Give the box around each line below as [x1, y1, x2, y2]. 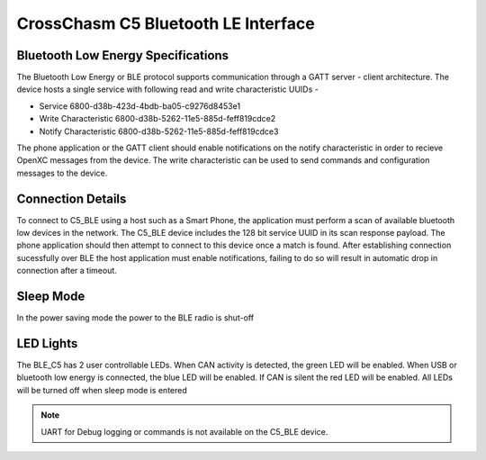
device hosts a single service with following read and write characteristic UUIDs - [16, 84, 319, 95]
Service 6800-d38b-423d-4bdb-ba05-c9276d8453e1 [39, 100, 241, 112]
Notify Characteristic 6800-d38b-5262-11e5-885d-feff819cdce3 [39, 126, 279, 137]
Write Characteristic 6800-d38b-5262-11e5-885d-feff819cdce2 [39, 113, 276, 124]
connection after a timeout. [16, 266, 117, 276]
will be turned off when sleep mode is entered [16, 384, 188, 395]
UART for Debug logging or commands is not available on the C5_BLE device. [40, 426, 328, 437]
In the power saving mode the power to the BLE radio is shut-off [16, 312, 255, 323]
